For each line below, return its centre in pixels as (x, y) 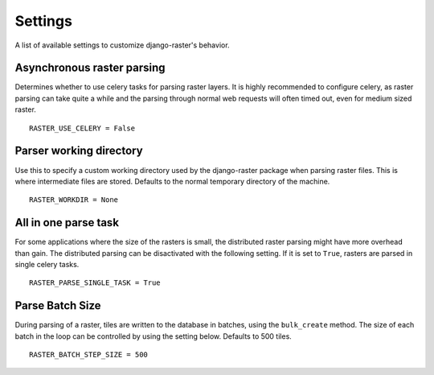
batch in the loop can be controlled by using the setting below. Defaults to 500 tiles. (154, 336)
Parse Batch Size (58, 306)
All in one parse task (67, 223)
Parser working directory (79, 151)
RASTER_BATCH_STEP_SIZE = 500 (89, 355)
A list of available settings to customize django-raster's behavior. (122, 45)
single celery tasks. (47, 264)
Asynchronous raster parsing (90, 68)
